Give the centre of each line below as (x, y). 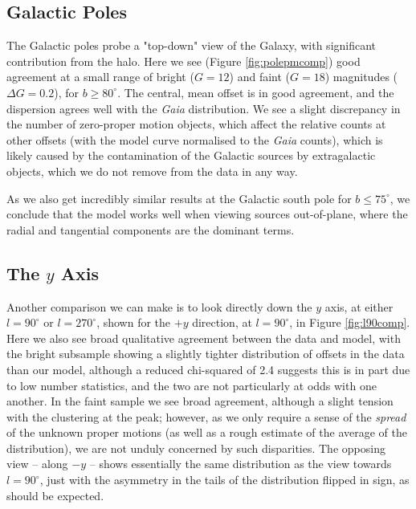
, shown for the (134, 322)
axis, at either (359, 306)
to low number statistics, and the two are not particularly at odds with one (192, 385)
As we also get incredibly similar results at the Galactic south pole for (179, 198)
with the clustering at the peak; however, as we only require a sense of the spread (206, 416)
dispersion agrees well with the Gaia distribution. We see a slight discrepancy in (204, 108)
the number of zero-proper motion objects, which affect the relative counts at (196, 124)
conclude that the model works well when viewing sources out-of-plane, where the (207, 214)
